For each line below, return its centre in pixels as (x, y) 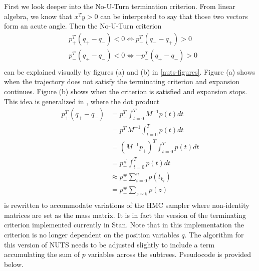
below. (14, 264)
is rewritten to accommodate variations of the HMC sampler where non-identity (127, 205)
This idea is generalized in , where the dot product (82, 101)
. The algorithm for (214, 235)
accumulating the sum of (42, 254)
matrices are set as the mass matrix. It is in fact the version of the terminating (125, 215)
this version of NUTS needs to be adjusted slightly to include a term (109, 244)
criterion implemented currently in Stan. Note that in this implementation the (124, 225)
